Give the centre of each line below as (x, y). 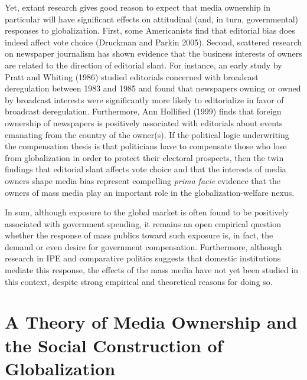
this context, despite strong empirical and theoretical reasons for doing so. (139, 281)
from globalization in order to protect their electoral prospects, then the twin (144, 157)
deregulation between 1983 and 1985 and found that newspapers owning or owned (153, 88)
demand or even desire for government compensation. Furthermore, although (143, 246)
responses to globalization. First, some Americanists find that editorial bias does (150, 30)
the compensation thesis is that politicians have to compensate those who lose (146, 146)
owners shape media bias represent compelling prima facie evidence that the (143, 180)
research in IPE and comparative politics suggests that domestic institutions (143, 258)
